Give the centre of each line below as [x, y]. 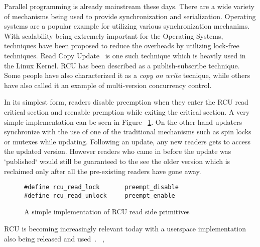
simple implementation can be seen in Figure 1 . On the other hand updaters [123, 121]
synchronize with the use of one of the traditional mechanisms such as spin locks [128, 132]
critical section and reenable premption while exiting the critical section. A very [127, 111]
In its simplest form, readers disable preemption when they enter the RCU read [126, 102]
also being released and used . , [54, 238]
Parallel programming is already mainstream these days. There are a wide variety [129, 6]
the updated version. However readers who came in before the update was [118, 151]
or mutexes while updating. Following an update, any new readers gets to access [127, 141]
